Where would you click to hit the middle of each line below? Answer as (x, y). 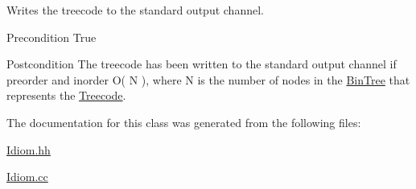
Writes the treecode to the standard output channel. (135, 10)
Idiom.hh (29, 149)
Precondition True (51, 37)
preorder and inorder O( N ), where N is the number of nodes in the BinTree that (208, 79)
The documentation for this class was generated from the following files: (184, 122)
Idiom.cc (27, 177)
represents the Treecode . (66, 95)
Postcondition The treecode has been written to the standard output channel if (202, 64)
